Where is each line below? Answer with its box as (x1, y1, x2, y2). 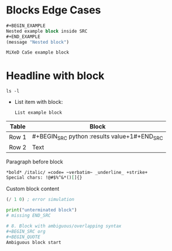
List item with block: (14, 99, 63, 106)
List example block (14, 110, 63, 116)
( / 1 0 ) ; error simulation (6, 197, 75, 203)
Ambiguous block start (6, 239, 61, 245)
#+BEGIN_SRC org (6, 228, 46, 234)
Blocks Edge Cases (6, 4, 101, 17)
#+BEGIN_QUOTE (6, 234, 41, 240)
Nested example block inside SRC (6, 28, 88, 34)
